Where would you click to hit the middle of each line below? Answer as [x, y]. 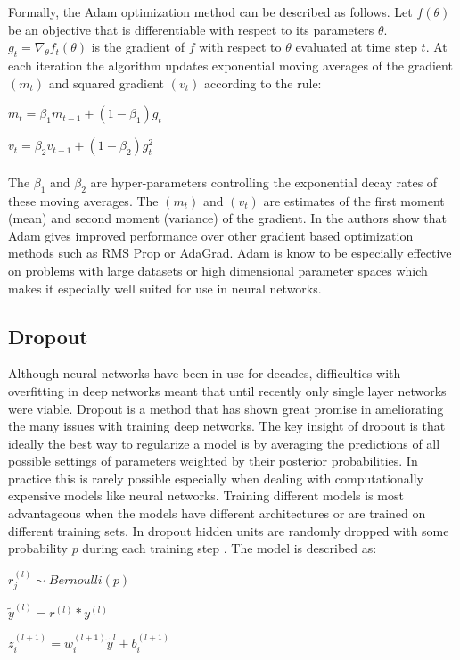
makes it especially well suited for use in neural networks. [165, 288]
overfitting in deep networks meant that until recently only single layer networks [227, 390]
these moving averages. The [83, 200]
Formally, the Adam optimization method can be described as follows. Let [210, 12]
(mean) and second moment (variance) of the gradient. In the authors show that [227, 218]
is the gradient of [138, 47]
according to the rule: [263, 82]
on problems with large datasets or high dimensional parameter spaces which [218, 270]
